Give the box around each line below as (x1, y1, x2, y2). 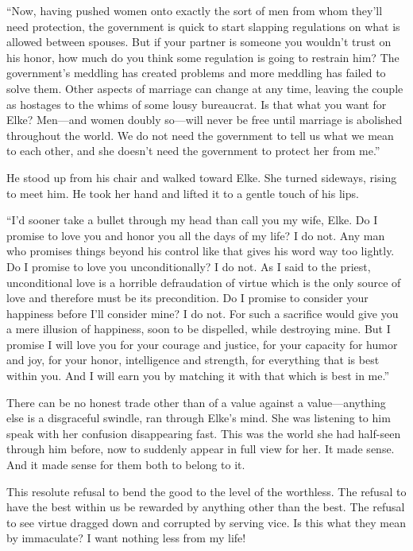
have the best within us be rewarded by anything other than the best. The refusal (6, 499, 405, 515)
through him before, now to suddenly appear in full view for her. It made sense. (6, 440, 395, 457)
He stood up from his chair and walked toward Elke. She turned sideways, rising (6, 169, 397, 185)
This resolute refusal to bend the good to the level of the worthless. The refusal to (6, 483, 407, 499)
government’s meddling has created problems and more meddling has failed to (6, 64, 386, 81)
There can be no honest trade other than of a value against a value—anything (6, 394, 386, 410)
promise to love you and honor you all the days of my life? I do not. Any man (6, 227, 385, 243)
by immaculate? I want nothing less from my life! (6, 530, 246, 546)
